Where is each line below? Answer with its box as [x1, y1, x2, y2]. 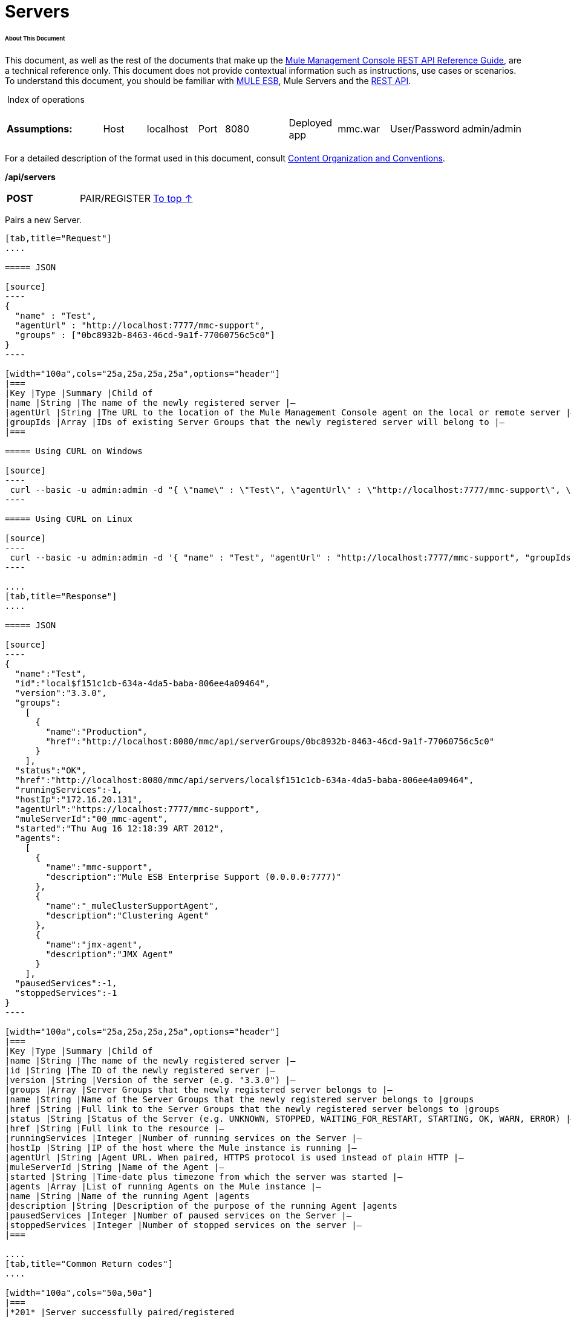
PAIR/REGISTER [80, 192, 151, 204]
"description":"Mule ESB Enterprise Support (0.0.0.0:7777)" [45, 871, 342, 882]
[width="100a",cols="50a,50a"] [5, 1287, 153, 1298]
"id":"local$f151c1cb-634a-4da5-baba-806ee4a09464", [15, 678, 270, 688]
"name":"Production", [45, 726, 148, 737]
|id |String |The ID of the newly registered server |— [5, 1065, 275, 1075]
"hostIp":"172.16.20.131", [15, 794, 143, 804]
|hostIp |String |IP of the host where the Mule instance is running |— [5, 1142, 357, 1153]
